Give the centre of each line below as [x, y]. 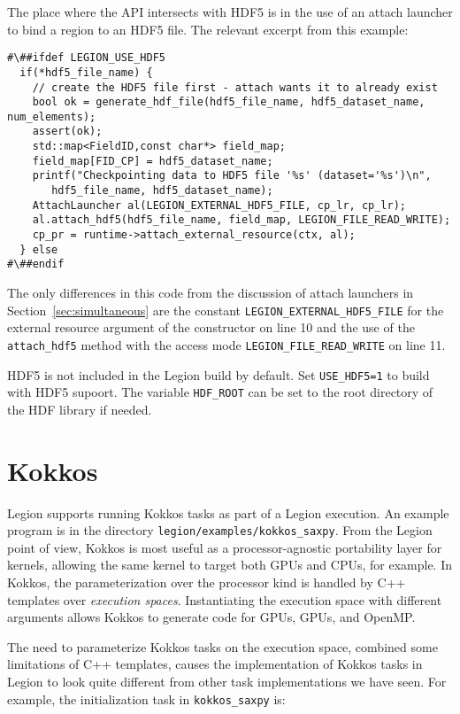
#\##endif [36, 264]
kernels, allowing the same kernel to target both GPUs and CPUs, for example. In [230, 565]
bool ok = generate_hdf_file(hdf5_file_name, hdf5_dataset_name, [229, 102]
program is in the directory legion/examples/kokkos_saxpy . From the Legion [220, 530]
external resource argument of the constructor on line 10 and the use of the [211, 327]
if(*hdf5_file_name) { [86, 72]
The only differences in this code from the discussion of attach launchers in [211, 293]
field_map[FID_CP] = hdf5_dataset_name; [153, 161]
